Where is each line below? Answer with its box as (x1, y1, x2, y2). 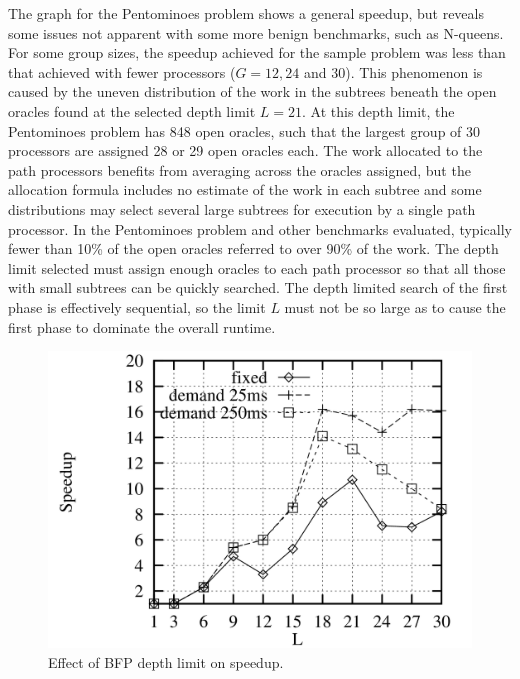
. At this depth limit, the (302, 100, 455, 121)
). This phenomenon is (345, 61, 483, 82)
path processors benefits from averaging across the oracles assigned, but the (8, 159, 471, 180)
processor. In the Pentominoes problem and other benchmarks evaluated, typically (8, 218, 512, 239)
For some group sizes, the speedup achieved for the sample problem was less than (8, 42, 506, 63)
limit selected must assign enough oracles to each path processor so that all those (8, 257, 506, 278)
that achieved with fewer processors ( (8, 61, 236, 82)
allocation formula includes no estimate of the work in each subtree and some (8, 179, 482, 200)
